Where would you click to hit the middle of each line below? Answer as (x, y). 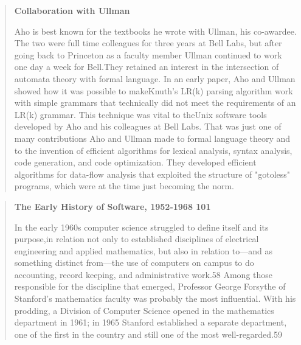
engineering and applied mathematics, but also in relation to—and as (144, 250)
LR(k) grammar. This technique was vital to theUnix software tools (140, 114)
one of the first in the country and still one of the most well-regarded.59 (148, 334)
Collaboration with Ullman (72, 10)
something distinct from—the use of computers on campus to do (134, 263)
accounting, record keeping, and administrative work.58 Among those (144, 274)
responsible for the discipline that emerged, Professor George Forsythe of (150, 286)
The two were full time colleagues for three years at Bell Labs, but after (148, 43)
